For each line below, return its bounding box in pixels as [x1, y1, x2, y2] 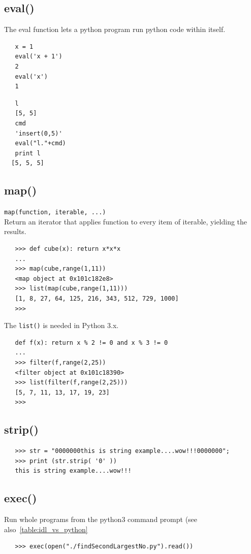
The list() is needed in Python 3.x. [4, 320, 119, 331]
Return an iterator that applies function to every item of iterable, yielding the [4, 216, 247, 226]
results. [4, 226, 26, 237]
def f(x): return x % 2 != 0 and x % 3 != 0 [15, 339, 168, 346]
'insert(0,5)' [15, 129, 62, 137]
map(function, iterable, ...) [4, 209, 106, 216]
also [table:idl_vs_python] [4, 524, 88, 534]
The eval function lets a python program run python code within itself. [4, 24, 226, 35]
